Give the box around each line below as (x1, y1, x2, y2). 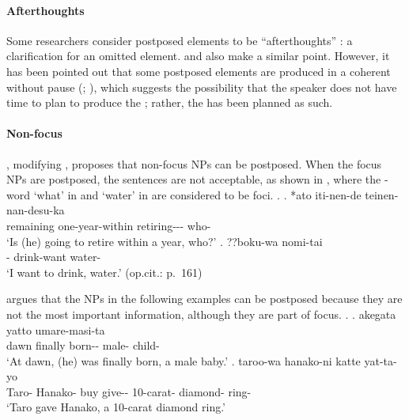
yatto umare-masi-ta (6, 321, 105, 338)
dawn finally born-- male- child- (6, 337, 160, 354)
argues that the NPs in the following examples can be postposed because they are (6, 290, 403, 307)
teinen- (365, 186, 399, 202)
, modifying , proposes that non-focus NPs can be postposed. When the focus (6, 155, 382, 172)
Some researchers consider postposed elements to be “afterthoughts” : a (6, 32, 353, 48)
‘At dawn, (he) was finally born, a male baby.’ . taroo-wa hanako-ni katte (6, 352, 361, 369)
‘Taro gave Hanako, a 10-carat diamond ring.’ (6, 399, 226, 415)
